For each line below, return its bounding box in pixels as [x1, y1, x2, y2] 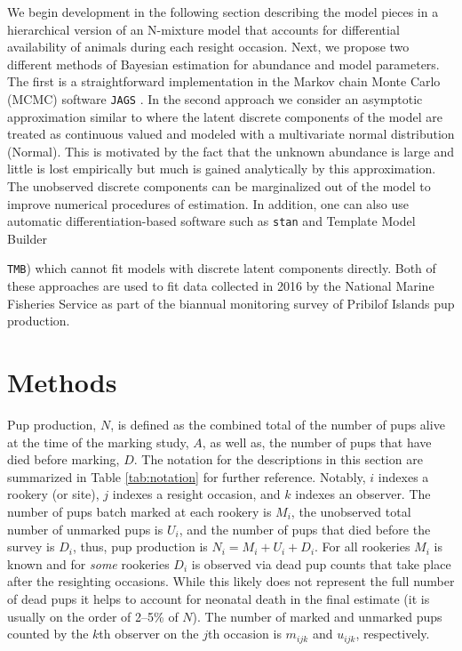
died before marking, [7, 450, 120, 469]
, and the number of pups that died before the [179, 519, 431, 538]
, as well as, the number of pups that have [202, 432, 432, 451]
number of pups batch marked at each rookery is [7, 502, 272, 520]
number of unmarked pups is [7, 519, 163, 538]
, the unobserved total [291, 502, 411, 520]
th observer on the [99, 624, 199, 643]
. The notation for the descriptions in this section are [133, 450, 423, 469]
